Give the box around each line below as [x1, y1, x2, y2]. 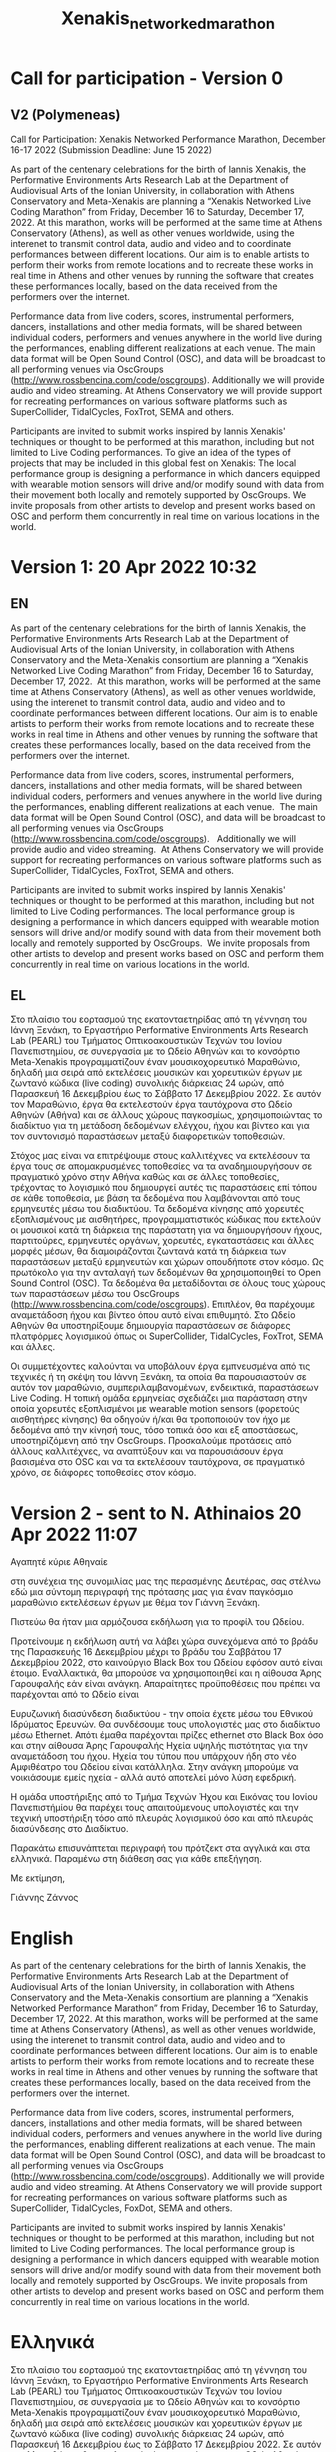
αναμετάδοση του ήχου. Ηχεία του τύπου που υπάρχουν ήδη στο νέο [10, 1750, 297, 1762]
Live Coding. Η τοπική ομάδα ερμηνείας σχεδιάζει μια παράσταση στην [10, 1392, 308, 1404]
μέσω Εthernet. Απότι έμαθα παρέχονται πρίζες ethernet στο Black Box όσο [10, 1729, 324, 1741]
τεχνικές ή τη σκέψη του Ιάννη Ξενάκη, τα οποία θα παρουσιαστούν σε [10, 1371, 307, 1383]
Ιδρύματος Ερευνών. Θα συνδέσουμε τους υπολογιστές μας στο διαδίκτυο [10, 1718, 321, 1731]
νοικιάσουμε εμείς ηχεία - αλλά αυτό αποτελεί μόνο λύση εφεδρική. [10, 1772, 297, 1784]
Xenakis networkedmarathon [61, 7, 275, 33]
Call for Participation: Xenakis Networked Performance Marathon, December [10, 133, 326, 145]
